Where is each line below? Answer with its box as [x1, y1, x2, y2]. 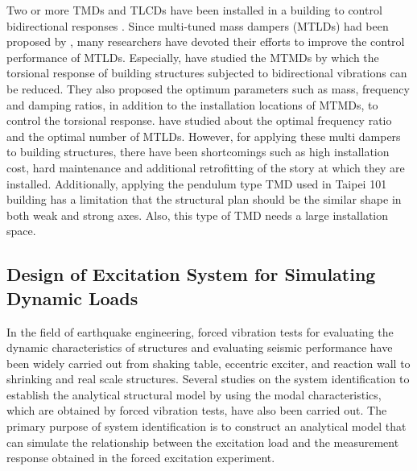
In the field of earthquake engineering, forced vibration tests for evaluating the [6, 323, 394, 340]
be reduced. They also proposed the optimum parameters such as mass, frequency [6, 80, 410, 97]
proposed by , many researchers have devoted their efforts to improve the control [6, 33, 405, 50]
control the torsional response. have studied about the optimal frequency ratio [6, 112, 392, 129]
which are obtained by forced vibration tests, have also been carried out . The [6, 402, 387, 419]
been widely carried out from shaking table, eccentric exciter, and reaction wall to [6, 354, 411, 371]
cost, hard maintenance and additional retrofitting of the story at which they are [6, 159, 405, 176]
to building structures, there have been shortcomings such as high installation [6, 143, 390, 160]
